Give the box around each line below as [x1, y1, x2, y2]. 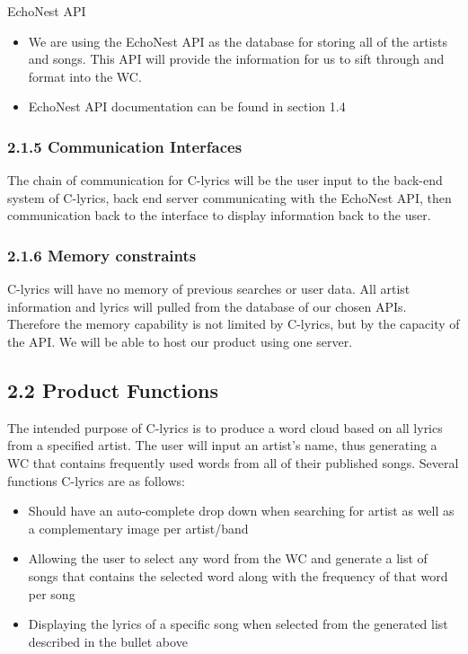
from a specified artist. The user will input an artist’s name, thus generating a [7, 436, 437, 455]
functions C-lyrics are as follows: [7, 471, 185, 490]
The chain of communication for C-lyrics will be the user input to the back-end [7, 171, 443, 190]
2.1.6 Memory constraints [7, 243, 197, 266]
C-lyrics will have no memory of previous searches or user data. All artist [7, 279, 411, 298]
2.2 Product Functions [7, 376, 218, 403]
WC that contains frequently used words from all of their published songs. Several [7, 453, 459, 472]
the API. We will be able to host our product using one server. [7, 331, 353, 350]
